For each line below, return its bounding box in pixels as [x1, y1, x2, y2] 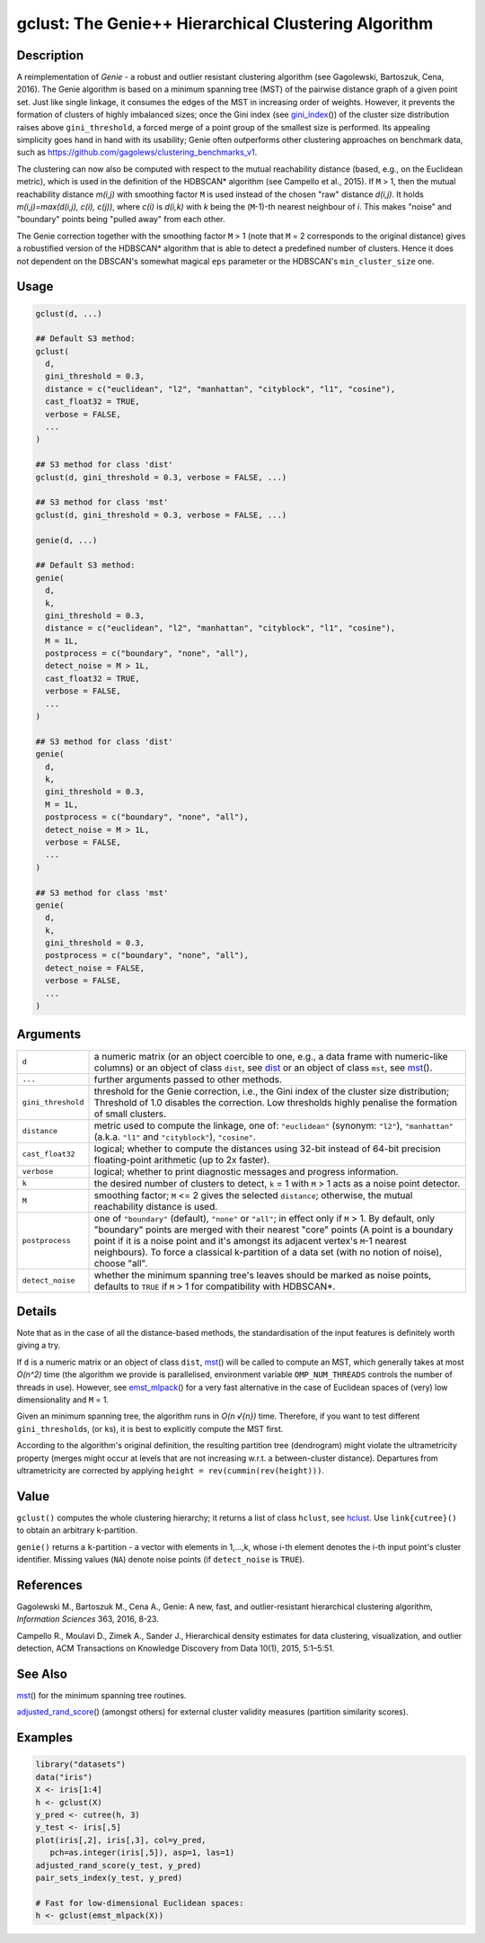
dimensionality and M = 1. [16, 1394, 110, 1405]
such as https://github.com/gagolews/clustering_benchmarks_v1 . [16, 147, 258, 157]
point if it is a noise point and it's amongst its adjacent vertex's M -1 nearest [93, 1234, 408, 1247]
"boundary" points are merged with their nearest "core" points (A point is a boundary [93, 1223, 454, 1236]
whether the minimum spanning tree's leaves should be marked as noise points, [93, 1268, 432, 1281]
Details [16, 1303, 57, 1319]
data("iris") [35, 1772, 93, 1782]
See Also [16, 1666, 67, 1681]
